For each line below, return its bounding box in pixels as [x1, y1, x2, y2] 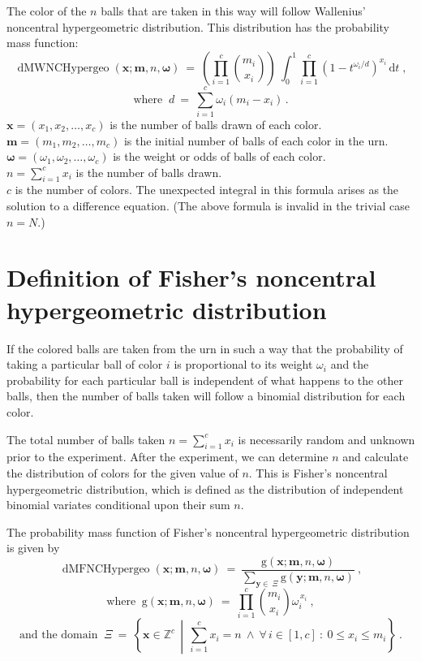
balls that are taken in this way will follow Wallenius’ [101, 2, 366, 19]
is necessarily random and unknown [238, 430, 415, 447]
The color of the [6, 2, 87, 19]
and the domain [19, 629, 98, 642]
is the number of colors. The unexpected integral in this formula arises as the [15, 181, 399, 198]
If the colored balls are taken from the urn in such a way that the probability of [6, 339, 403, 356]
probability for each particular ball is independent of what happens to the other [6, 371, 403, 388]
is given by [6, 539, 60, 556]
